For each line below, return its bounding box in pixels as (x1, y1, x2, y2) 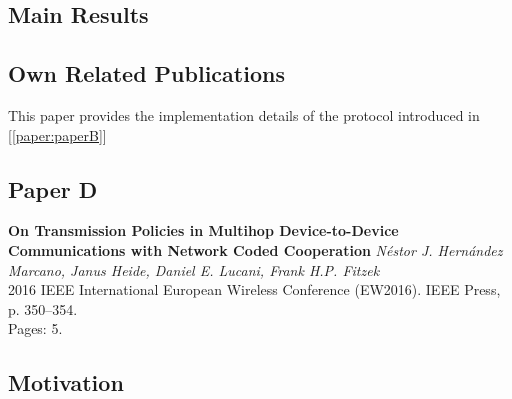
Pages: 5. (8, 318, 63, 339)
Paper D (8, 173, 98, 204)
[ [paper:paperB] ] (8, 124, 107, 145)
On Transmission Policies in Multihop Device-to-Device (8, 220, 399, 241)
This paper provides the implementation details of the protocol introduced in (8, 104, 480, 125)
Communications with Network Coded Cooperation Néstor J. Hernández (8, 239, 503, 260)
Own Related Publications (8, 58, 285, 89)
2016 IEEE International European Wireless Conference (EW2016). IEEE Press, (8, 279, 501, 300)
